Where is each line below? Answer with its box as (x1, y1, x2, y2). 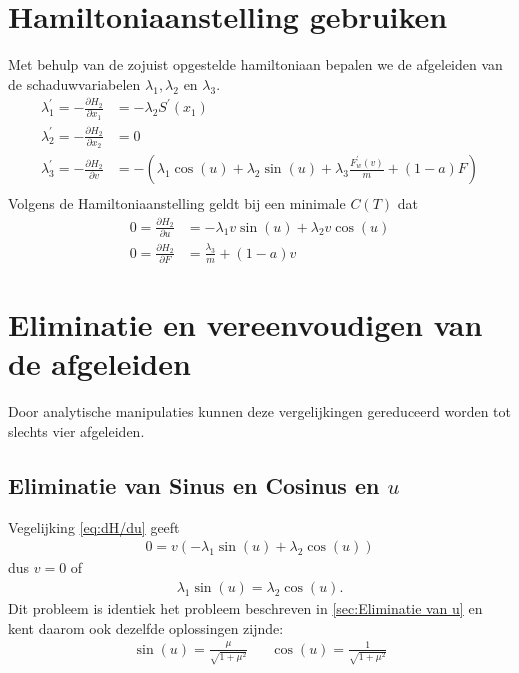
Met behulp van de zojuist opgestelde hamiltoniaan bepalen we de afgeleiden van (8, 54, 503, 75)
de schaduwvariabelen (8, 73, 141, 94)
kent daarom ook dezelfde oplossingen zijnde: (8, 617, 284, 638)
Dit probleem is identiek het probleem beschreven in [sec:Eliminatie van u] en (8, 597, 483, 618)
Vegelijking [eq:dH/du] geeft (8, 516, 180, 537)
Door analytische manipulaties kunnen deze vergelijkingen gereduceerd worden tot (8, 401, 512, 422)
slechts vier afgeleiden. (8, 420, 145, 441)
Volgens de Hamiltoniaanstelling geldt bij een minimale (8, 193, 346, 214)
